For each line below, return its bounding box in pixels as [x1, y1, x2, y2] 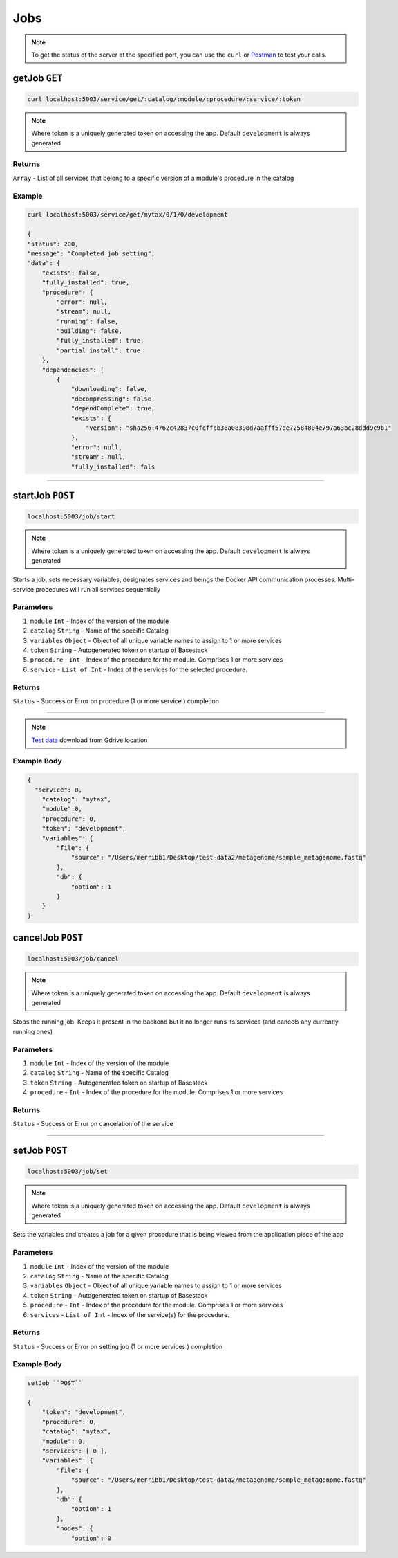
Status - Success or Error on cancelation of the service [12, 1120, 173, 1128]
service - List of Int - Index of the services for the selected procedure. [30, 665, 248, 673]
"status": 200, [27, 239, 79, 248]
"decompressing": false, [70, 395, 155, 403]
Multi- [337, 575, 355, 584]
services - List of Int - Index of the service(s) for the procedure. [30, 1310, 229, 1319]
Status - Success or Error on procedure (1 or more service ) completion [12, 696, 219, 705]
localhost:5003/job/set [27, 1168, 108, 1176]
